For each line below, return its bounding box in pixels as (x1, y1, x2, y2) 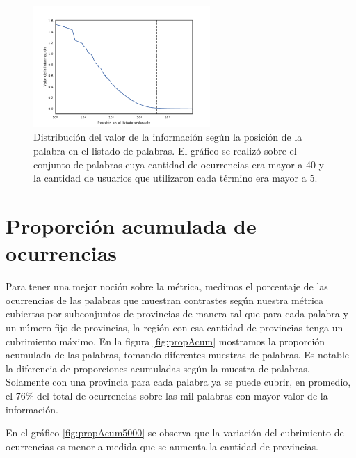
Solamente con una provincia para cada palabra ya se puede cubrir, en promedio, (6, 374, 351, 389)
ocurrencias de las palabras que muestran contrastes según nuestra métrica (6, 292, 324, 307)
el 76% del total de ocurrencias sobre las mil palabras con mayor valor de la (6, 388, 328, 402)
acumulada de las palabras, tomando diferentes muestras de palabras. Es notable (6, 347, 350, 362)
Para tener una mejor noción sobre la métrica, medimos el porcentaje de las (6, 279, 328, 294)
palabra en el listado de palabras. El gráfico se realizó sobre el (33, 143, 297, 158)
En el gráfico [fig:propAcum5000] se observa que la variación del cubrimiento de (6, 425, 344, 440)
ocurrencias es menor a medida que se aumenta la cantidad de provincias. (6, 439, 318, 453)
